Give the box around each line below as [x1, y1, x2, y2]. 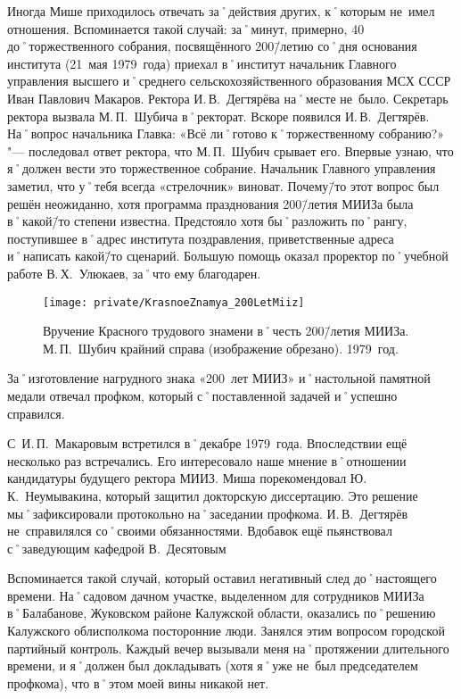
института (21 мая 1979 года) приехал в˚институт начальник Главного [7, 54, 397, 72]
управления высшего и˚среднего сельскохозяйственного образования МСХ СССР [7, 71, 451, 90]
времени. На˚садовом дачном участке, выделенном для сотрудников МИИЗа [7, 586, 424, 604]
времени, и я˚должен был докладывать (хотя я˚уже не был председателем [7, 656, 418, 675]
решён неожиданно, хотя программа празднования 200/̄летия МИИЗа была [7, 194, 414, 212]
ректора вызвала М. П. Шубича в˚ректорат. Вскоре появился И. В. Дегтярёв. [7, 106, 430, 125]
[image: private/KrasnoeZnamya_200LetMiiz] [43, 295, 305, 309]
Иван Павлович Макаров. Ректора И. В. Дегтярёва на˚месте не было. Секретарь [7, 88, 449, 107]
